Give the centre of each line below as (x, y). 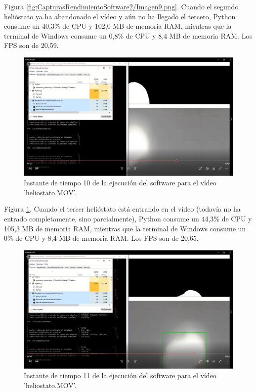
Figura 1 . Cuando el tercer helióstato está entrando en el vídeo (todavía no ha (122, 209)
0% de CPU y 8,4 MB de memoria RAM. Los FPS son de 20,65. (101, 238)
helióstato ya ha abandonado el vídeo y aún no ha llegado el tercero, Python (120, 16)
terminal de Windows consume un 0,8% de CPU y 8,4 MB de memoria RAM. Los (128, 35)
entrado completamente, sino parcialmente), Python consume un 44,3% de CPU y (128, 219)
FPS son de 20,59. (31, 45)
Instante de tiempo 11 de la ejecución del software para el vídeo (120, 375)
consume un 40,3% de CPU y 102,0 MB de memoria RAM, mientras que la (118, 26)
